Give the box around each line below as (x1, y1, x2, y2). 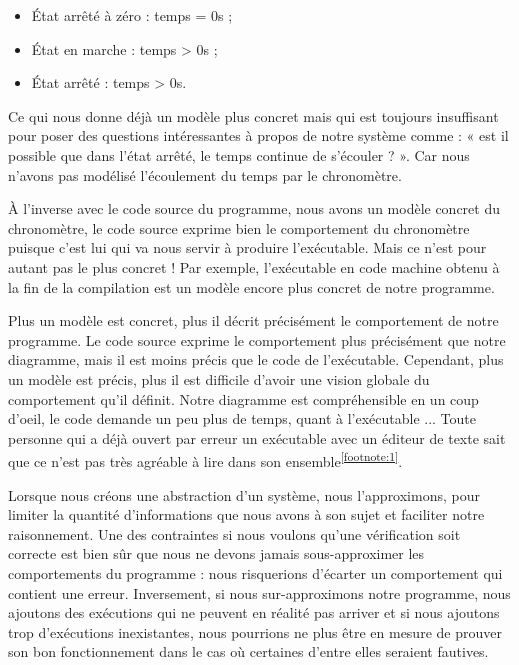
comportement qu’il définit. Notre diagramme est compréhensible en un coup (8, 388, 479, 409)
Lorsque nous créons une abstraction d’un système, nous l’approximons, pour (8, 484, 480, 505)
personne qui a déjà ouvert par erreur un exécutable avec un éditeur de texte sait (8, 427, 506, 448)
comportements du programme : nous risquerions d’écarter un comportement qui (8, 562, 503, 583)
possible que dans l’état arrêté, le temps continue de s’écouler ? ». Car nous (8, 144, 470, 165)
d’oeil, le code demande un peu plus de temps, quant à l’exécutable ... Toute (8, 408, 476, 429)
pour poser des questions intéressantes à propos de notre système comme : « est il (8, 125, 509, 146)
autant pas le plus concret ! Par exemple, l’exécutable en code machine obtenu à (8, 256, 500, 277)
